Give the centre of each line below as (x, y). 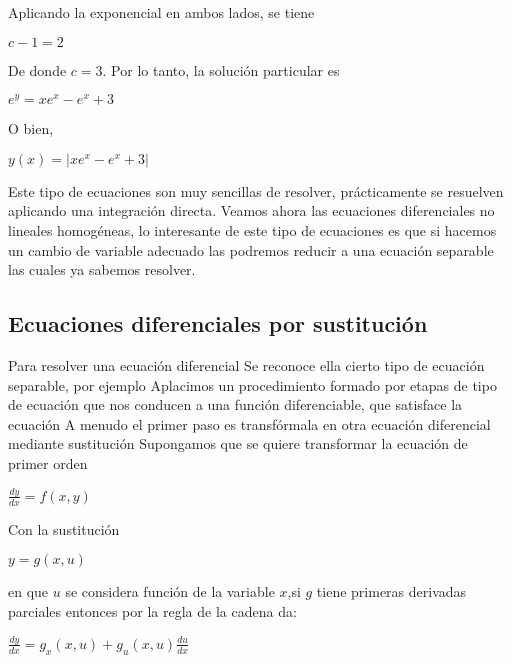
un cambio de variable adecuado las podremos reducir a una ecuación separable (251, 249)
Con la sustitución (64, 528)
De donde (37, 69)
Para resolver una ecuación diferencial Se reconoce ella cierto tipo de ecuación (246, 365)
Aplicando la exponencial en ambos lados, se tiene (161, 12)
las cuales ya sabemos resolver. (102, 269)
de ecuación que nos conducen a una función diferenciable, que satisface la (235, 404)
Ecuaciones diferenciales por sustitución (218, 323)
